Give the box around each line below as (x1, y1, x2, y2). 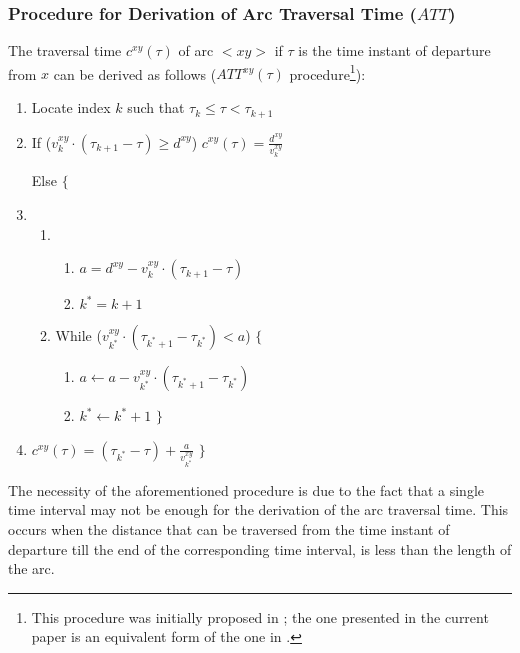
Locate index (31, 97, 111, 118)
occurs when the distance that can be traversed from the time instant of (8, 519, 450, 540)
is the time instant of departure (298, 40, 491, 61)
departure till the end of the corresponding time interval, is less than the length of (8, 538, 512, 559)
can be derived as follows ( (53, 63, 217, 84)
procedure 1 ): (289, 60, 366, 84)
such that (127, 97, 185, 118)
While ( (55, 325, 102, 346)
